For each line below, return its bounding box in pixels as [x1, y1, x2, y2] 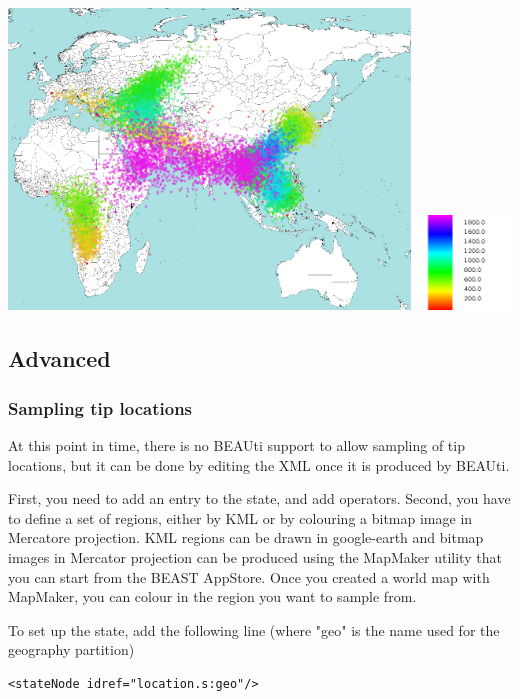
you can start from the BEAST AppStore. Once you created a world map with [8, 566, 490, 587]
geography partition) [8, 639, 135, 660]
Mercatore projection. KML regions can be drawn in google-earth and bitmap [8, 527, 484, 548]
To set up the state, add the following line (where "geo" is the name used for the [8, 619, 500, 640]
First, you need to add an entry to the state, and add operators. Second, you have [8, 488, 511, 509]
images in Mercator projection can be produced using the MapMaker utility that [8, 546, 502, 567]
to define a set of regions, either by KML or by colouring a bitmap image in [8, 507, 473, 528]
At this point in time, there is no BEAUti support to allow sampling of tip [8, 434, 465, 455]
